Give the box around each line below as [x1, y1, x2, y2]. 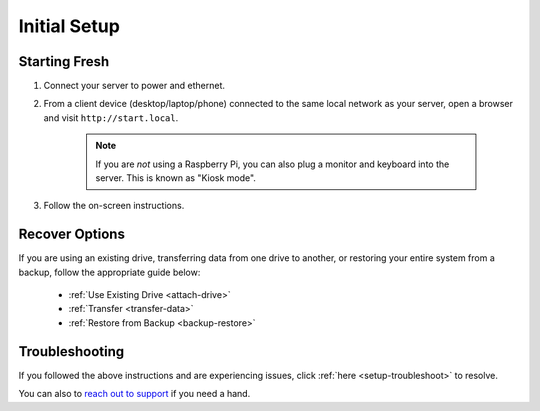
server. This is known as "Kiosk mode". [95, 172, 257, 184]
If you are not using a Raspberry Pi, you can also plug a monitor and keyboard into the [95, 158, 450, 170]
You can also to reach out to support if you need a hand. [18, 388, 251, 400]
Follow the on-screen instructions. [43, 200, 185, 212]
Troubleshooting [18, 343, 125, 360]
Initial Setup [18, 15, 120, 37]
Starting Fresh [18, 53, 110, 70]
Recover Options [18, 226, 125, 243]
